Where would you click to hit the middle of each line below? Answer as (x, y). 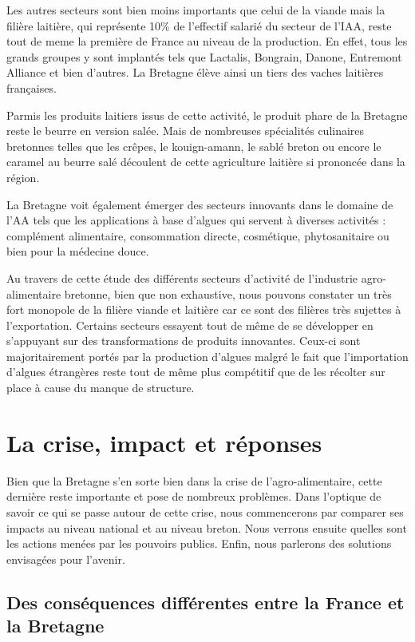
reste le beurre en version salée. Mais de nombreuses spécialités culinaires (186, 131)
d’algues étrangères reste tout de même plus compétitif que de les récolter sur (196, 372)
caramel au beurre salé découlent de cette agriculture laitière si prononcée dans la (206, 162)
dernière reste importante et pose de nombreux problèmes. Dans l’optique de (194, 496)
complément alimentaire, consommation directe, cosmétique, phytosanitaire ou (198, 235)
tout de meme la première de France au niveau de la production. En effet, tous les (207, 41)
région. (23, 177)
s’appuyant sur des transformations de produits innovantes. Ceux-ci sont (184, 341)
